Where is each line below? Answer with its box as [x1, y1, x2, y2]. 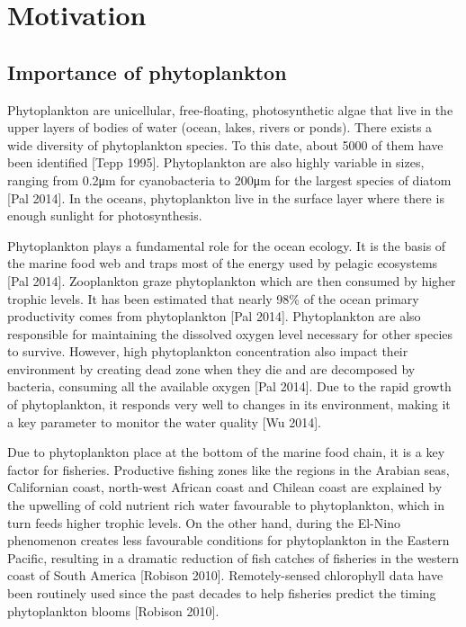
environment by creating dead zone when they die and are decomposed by [7, 359, 416, 378]
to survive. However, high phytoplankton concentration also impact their [7, 342, 408, 361]
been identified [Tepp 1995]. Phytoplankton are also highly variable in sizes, [7, 153, 425, 172]
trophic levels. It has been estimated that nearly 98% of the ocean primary [7, 289, 419, 308]
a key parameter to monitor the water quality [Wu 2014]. [7, 412, 321, 431]
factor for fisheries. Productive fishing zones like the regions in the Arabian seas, [7, 460, 450, 479]
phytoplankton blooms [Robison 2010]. [7, 601, 220, 620]
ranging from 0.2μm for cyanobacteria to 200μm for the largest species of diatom [7, 170, 452, 189]
